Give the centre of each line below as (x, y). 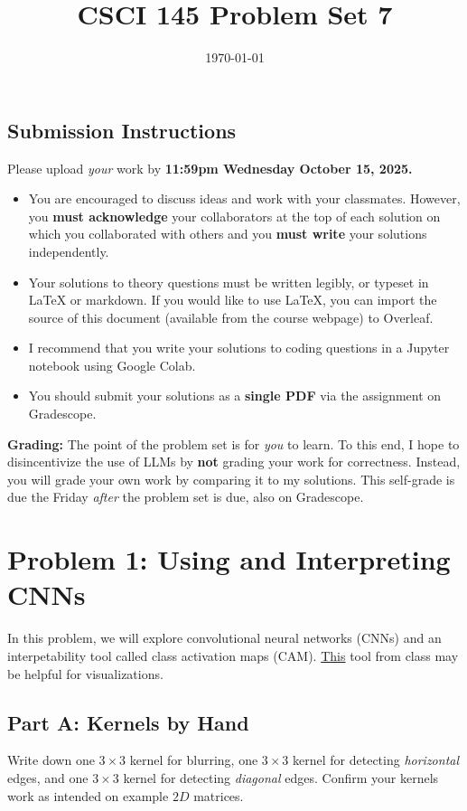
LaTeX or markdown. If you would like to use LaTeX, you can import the (233, 300)
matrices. (219, 795)
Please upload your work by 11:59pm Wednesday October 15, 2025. (210, 168)
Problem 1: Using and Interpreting (229, 559)
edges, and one (48, 777)
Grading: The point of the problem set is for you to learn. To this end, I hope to (233, 443)
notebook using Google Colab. (112, 365)
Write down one (51, 760)
